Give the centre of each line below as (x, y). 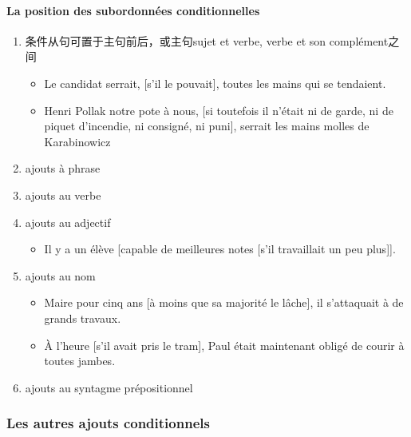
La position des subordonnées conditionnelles (133, 10)
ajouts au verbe (63, 195)
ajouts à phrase (63, 168)
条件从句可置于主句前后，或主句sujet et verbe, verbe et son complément (207, 40)
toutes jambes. (80, 361)
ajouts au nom (60, 275)
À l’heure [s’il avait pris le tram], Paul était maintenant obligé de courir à (224, 345)
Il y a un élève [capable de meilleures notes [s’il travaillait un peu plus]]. (220, 249)
